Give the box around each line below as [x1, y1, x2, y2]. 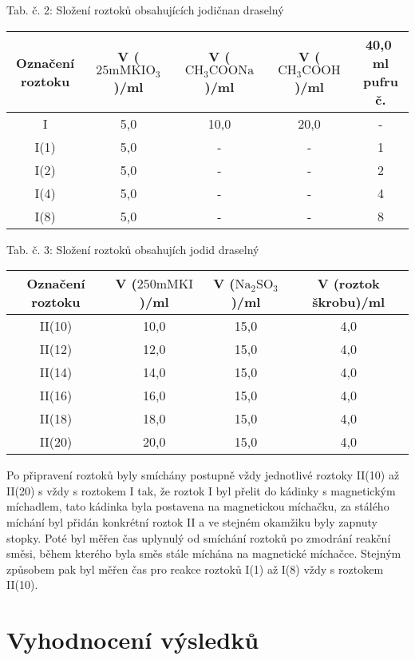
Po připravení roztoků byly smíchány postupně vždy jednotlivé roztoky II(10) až [6, 467, 400, 483]
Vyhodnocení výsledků [6, 623, 259, 656]
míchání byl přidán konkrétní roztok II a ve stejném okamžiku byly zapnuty [6, 513, 377, 530]
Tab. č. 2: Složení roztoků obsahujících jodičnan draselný [6, 2, 284, 18]
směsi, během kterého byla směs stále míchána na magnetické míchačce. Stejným [6, 545, 401, 562]
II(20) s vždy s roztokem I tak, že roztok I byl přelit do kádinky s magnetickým [6, 482, 396, 499]
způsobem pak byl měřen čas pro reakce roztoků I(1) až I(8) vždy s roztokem [6, 560, 384, 577]
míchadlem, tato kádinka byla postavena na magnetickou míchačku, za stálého [6, 498, 389, 515]
